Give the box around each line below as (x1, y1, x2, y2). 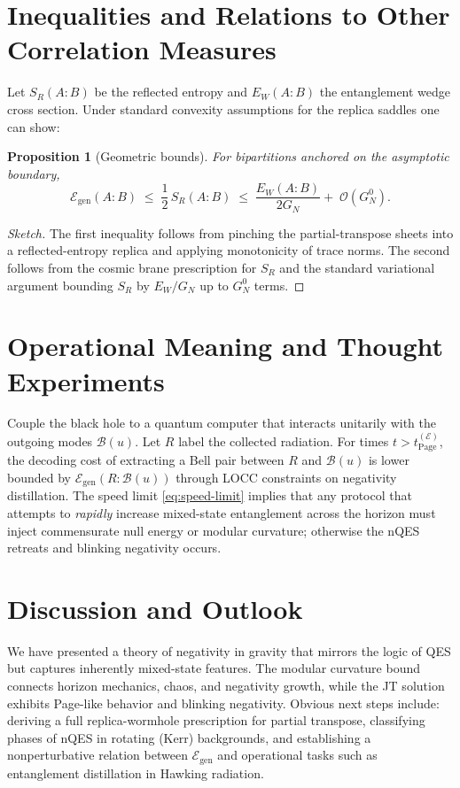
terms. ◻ (253, 275, 305, 294)
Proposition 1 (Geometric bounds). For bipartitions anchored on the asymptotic (7, 147, 449, 166)
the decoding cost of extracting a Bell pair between (7, 451, 285, 469)
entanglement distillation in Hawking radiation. (7, 763, 264, 782)
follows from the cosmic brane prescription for (7, 258, 257, 276)
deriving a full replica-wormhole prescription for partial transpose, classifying (7, 711, 425, 730)
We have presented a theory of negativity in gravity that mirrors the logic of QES (7, 641, 451, 660)
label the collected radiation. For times (178, 431, 389, 450)
